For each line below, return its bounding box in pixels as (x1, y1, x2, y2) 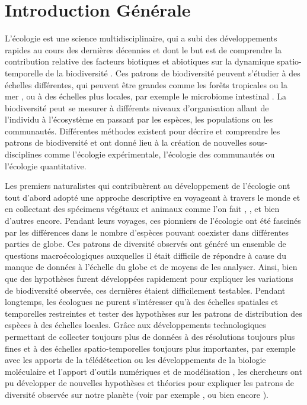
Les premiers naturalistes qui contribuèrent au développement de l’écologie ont (5, 179, 290, 192)
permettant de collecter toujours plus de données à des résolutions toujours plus (5, 330, 295, 342)
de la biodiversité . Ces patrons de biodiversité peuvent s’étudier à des (45, 66, 300, 79)
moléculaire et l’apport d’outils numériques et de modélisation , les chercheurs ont (5, 365, 302, 377)
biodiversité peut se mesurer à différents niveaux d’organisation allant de (5, 101, 269, 114)
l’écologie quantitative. (5, 159, 87, 172)
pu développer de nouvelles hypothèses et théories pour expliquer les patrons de (5, 377, 294, 389)
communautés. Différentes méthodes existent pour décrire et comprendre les (5, 124, 280, 137)
